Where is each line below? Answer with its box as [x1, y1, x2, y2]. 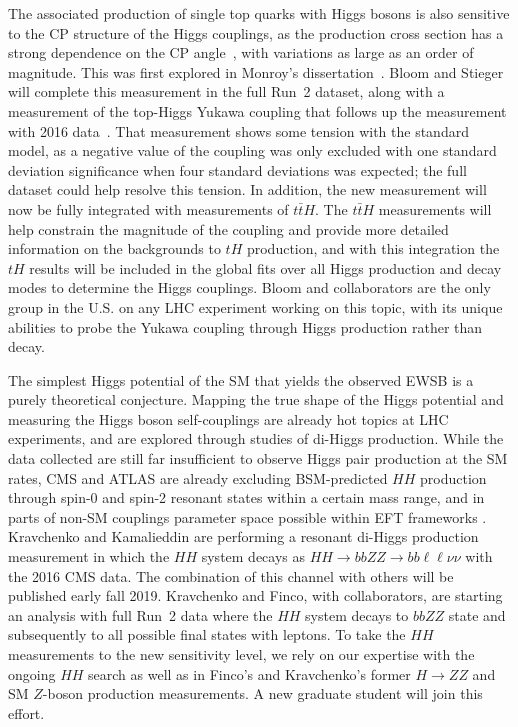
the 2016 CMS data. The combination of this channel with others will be [8, 565, 454, 586]
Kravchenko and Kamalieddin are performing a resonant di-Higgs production [8, 526, 479, 547]
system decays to [305, 604, 409, 625]
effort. [8, 702, 45, 723]
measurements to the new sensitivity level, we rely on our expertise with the [8, 644, 475, 664]
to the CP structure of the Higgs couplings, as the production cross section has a [8, 22, 504, 43]
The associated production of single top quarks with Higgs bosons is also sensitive [8, 3, 510, 23]
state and [448, 604, 506, 625]
